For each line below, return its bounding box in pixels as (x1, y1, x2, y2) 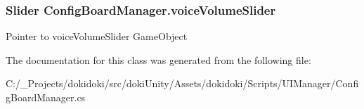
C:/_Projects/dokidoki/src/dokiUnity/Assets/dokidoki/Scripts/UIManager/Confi (6, 76, 359, 91)
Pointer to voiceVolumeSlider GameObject (6, 29, 188, 44)
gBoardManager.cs (6, 90, 86, 104)
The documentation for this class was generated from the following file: (6, 52, 311, 67)
